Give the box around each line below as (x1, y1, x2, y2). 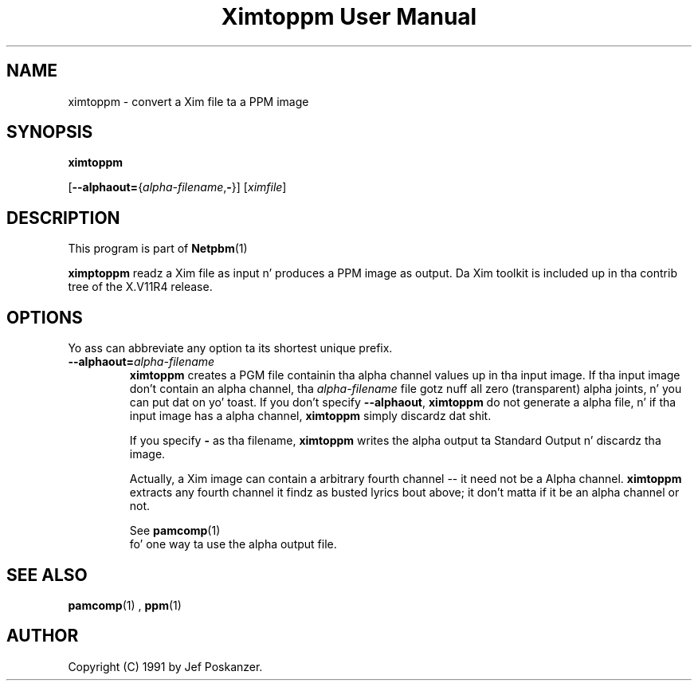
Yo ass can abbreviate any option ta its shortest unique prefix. (68, 341, 393, 355)
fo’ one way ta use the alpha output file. (129, 537, 337, 552)
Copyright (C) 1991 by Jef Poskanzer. (68, 659, 263, 673)
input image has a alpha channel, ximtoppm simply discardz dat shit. (129, 409, 492, 423)
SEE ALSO (6, 564, 88, 585)
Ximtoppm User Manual (221, 3, 477, 30)
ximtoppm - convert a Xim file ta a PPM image (68, 94, 309, 108)
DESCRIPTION (6, 207, 120, 228)
